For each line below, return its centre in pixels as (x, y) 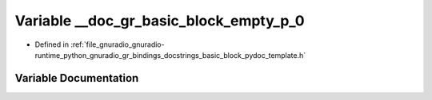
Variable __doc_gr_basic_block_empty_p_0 (160, 21)
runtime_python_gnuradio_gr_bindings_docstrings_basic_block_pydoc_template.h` (170, 55)
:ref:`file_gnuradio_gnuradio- (118, 44)
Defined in (52, 44)
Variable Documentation (77, 78)
